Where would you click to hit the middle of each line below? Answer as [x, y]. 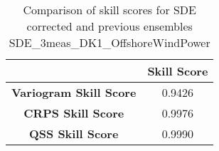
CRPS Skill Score [74, 113]
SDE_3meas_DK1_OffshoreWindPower [109, 42]
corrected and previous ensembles [109, 26]
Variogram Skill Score [74, 92]
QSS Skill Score [74, 134]
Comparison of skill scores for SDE [109, 10]
